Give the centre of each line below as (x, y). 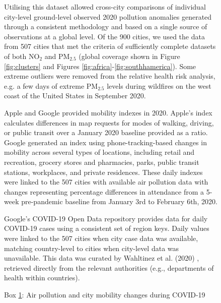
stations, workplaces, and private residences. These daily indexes (103, 172)
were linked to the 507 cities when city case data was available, (101, 238)
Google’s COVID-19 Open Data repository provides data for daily (106, 218)
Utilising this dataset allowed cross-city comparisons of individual (105, 7)
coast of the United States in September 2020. (75, 96)
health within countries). (42, 278)
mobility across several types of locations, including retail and (99, 152)
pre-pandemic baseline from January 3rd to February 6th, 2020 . (119, 201)
